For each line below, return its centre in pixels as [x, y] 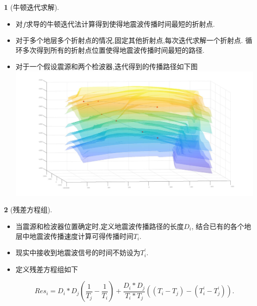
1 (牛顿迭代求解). [32, 7]
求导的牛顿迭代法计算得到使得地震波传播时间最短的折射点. [120, 23]
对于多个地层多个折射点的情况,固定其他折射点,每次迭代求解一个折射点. [129, 40]
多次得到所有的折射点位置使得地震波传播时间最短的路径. [113, 50]
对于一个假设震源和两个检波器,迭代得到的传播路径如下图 [107, 66]
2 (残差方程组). [28, 210]
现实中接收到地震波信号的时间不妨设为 [78, 252]
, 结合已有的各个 [218, 226]
